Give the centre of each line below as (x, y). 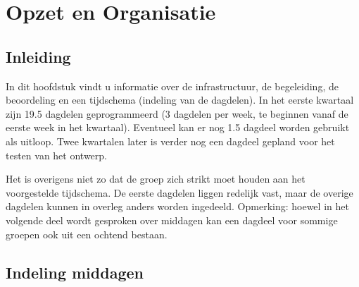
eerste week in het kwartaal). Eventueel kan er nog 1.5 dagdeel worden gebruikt (178, 127)
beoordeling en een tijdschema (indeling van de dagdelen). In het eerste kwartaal (180, 100)
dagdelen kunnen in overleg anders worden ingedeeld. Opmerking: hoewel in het (177, 206)
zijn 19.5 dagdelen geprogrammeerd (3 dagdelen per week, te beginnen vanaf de (177, 113)
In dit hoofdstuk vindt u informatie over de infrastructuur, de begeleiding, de (172, 86)
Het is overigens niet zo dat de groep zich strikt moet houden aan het (156, 179)
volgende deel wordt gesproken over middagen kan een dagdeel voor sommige (172, 220)
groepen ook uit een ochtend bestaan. (87, 234)
